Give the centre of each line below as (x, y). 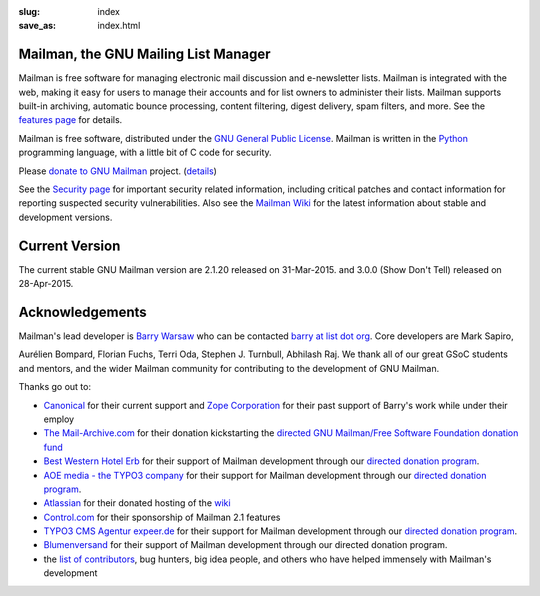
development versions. (65, 217)
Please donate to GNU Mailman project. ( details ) (117, 171)
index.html (119, 26)
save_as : (37, 26)
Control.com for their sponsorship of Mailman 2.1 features (162, 517)
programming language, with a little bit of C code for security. (145, 152)
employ (59, 419)
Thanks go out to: (55, 387)
